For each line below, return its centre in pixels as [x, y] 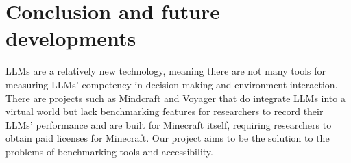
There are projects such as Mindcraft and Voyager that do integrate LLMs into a [175, 98]
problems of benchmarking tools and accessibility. [109, 151]
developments [71, 38]
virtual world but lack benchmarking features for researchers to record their [165, 111]
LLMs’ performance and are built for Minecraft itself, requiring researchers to [169, 124]
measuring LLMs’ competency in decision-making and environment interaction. [172, 84]
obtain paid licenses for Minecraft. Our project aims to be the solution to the [168, 138]
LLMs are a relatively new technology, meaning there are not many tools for [166, 71]
